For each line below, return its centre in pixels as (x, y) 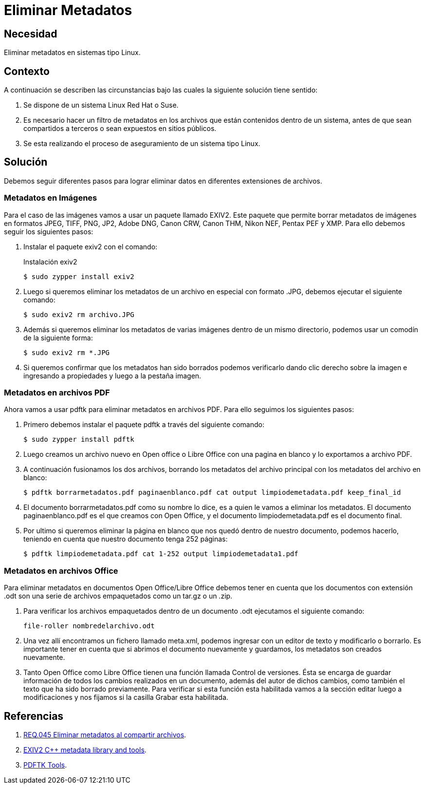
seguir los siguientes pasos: (49, 231)
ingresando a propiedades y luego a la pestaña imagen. (112, 375)
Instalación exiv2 (50, 262)
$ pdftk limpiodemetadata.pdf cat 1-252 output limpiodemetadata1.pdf (161, 554)
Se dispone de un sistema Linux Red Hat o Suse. (101, 105)
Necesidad (31, 34)
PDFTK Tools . (45, 765)
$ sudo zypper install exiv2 (79, 276)
